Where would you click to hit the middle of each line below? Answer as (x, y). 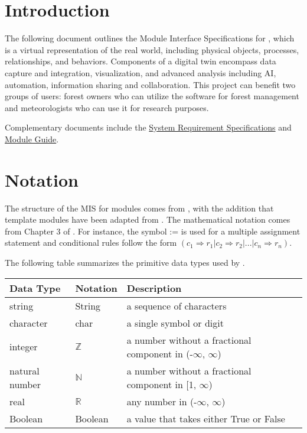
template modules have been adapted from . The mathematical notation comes (148, 219)
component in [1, (161, 384)
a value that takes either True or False (206, 418)
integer (24, 347)
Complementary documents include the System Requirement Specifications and (148, 127)
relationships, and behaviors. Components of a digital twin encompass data (141, 61)
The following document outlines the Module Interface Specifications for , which (150, 38)
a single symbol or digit (175, 323)
